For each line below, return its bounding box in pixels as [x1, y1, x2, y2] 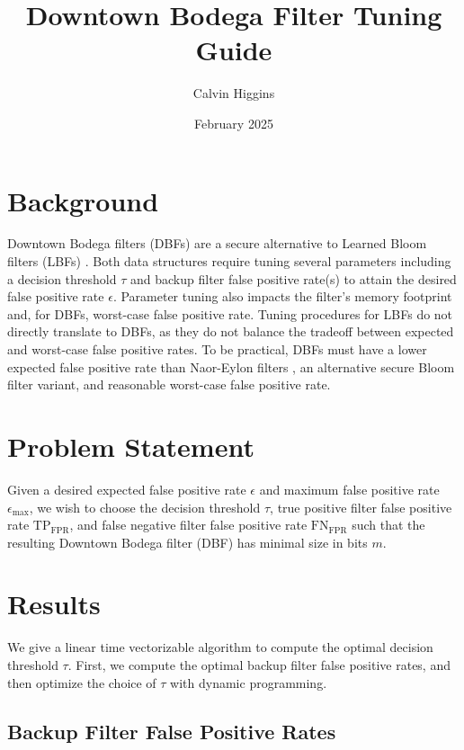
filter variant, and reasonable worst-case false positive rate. [7, 375, 331, 394]
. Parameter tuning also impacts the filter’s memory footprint [112, 287, 452, 306]
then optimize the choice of [7, 673, 156, 692]
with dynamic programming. [170, 673, 327, 692]
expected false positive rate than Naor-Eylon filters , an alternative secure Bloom [7, 357, 455, 376]
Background [7, 182, 159, 219]
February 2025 [194, 113, 273, 132]
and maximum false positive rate [259, 479, 440, 498]
